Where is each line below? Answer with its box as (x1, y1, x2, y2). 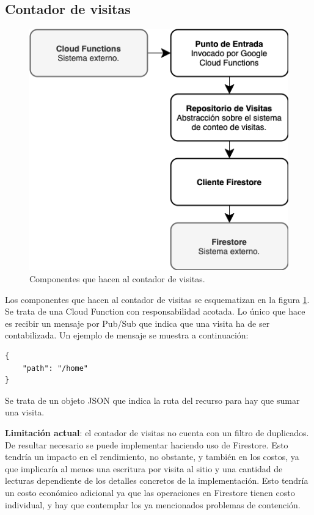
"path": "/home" (22, 363, 89, 373)
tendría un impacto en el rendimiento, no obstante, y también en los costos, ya (5, 450, 299, 463)
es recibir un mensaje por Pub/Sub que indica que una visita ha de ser (5, 316, 270, 329)
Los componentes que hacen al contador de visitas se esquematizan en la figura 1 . (5, 293, 310, 305)
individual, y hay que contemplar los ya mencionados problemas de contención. (5, 498, 301, 511)
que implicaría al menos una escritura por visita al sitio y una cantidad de (5, 462, 283, 475)
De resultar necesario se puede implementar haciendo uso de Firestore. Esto (5, 438, 288, 451)
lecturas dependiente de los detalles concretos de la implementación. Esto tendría (5, 474, 309, 487)
